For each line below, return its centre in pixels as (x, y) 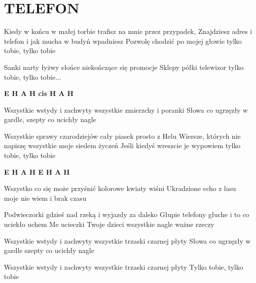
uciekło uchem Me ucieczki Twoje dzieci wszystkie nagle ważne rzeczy (109, 224)
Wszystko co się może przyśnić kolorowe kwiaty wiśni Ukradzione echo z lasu (120, 188)
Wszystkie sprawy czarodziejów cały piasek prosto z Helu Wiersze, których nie (122, 136)
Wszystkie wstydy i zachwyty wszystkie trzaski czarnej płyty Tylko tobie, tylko (124, 267)
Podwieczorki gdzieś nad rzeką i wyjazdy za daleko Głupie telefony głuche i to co (127, 214)
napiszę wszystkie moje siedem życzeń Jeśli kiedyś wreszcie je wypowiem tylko (122, 145)
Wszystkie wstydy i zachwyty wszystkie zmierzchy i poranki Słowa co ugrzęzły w (126, 110)
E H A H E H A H (37, 172)
